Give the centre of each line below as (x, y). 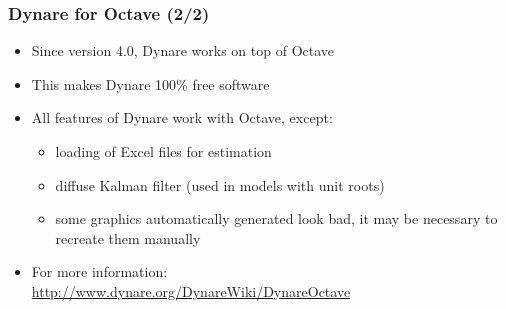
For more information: (99, 271)
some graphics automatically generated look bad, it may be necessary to (276, 218)
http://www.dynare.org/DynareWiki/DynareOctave (191, 290)
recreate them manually (128, 237)
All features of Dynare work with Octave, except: (182, 117)
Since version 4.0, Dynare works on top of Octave (183, 50)
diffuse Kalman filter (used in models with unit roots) (220, 184)
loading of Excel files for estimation (163, 151)
